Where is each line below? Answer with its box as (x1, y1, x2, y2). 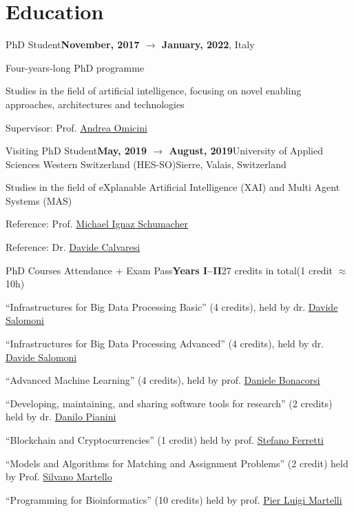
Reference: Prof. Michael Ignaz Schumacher (6, 216, 188, 231)
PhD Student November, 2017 (6, 37, 140, 52)
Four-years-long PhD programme (6, 60, 145, 74)
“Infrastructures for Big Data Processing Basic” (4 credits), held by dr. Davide (6, 299, 338, 314)
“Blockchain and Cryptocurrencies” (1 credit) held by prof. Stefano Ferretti (6, 433, 324, 447)
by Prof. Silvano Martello (6, 469, 112, 484)
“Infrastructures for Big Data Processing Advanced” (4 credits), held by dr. (6, 336, 324, 351)
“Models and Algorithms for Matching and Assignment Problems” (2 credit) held (6, 455, 348, 470)
